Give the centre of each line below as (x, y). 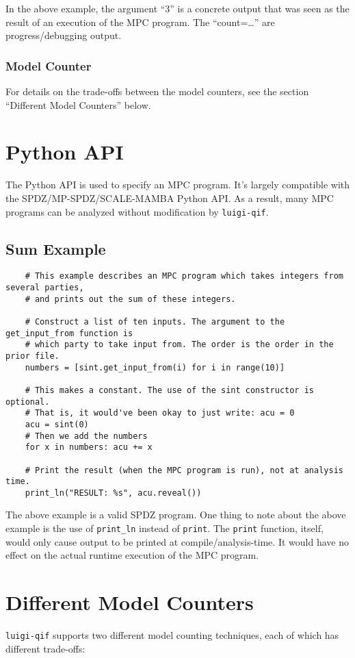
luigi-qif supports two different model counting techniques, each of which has (172, 635)
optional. (28, 402)
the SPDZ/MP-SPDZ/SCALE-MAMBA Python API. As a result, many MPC (170, 198)
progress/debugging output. (64, 35)
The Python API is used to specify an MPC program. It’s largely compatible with (178, 185)
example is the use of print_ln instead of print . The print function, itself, (165, 528)
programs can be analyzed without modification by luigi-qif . (137, 211)
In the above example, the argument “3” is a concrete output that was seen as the (177, 8)
